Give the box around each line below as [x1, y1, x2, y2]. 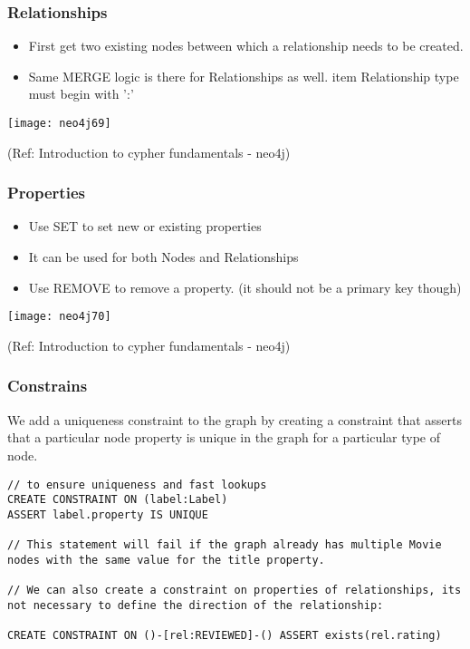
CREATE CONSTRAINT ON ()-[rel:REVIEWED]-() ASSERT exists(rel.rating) [7, 629, 442, 643]
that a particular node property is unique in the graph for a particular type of [7, 428, 441, 447]
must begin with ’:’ [28, 84, 134, 103]
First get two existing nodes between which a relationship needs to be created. [28, 36, 464, 55]
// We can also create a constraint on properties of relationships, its [7, 584, 462, 597]
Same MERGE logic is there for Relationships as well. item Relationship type [28, 66, 459, 85]
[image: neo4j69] [7, 117, 111, 130]
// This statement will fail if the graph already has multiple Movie [7, 538, 442, 552]
